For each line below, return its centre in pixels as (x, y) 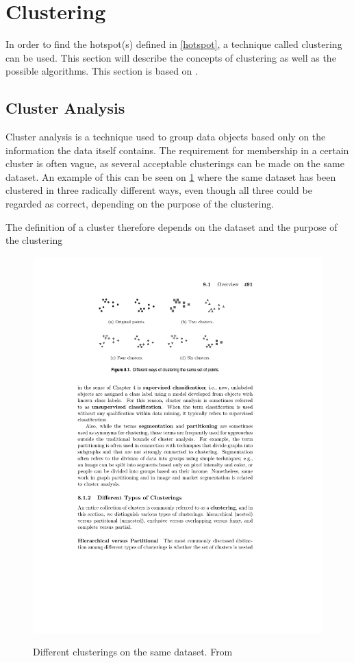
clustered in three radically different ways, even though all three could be (159, 190)
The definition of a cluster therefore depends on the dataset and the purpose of (172, 226)
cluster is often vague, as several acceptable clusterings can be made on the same (175, 163)
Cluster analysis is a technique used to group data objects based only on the (166, 137)
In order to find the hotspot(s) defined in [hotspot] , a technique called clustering (174, 44)
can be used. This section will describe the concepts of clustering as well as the (171, 57)
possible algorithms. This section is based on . (102, 71)
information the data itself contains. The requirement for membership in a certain (177, 150)
